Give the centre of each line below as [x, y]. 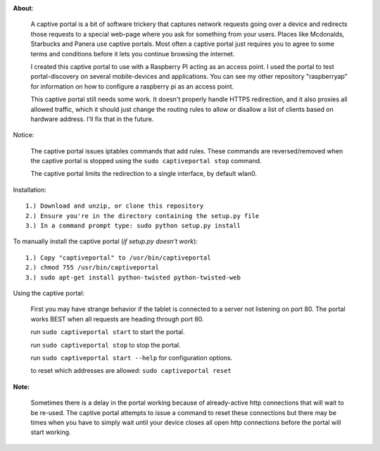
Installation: [30, 189]
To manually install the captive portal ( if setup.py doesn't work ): [106, 241]
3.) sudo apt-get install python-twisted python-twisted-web [133, 277]
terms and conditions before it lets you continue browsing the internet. [133, 53]
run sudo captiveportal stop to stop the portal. [106, 345]
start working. [51, 432]
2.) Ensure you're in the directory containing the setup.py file [142, 216]
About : [23, 8]
